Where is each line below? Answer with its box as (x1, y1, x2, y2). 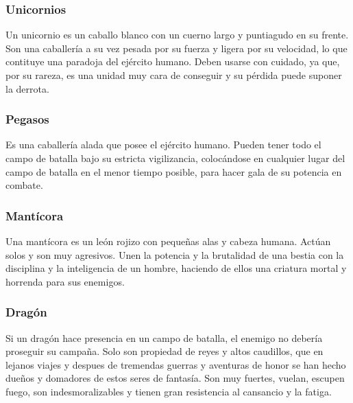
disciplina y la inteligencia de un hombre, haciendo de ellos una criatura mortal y (5, 261, 347, 275)
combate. (5, 178, 43, 192)
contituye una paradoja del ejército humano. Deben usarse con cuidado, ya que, (5, 54, 340, 69)
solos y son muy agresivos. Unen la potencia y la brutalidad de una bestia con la (5, 247, 344, 262)
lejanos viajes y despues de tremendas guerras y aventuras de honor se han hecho (5, 357, 346, 371)
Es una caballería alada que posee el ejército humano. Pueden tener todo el (5, 137, 321, 152)
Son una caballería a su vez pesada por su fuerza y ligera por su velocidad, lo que (5, 41, 348, 55)
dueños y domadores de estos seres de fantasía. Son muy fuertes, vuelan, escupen (5, 371, 345, 385)
